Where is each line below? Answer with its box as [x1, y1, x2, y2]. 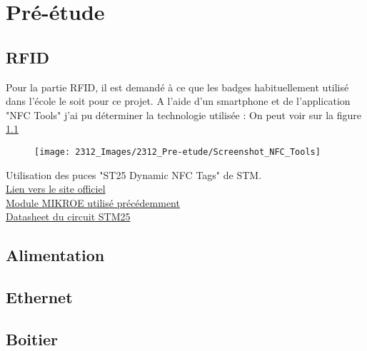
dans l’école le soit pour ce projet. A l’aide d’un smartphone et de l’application [6, 93, 351, 108]
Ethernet [6, 286, 73, 308]
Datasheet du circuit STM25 [6, 209, 131, 224]
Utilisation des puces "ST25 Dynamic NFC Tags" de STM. [6, 167, 262, 182]
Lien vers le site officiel [6, 181, 106, 196]
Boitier [6, 327, 59, 350]
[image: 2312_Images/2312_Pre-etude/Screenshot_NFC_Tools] [34, 146, 321, 157]
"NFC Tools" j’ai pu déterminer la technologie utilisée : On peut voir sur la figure [6, 107, 361, 122]
